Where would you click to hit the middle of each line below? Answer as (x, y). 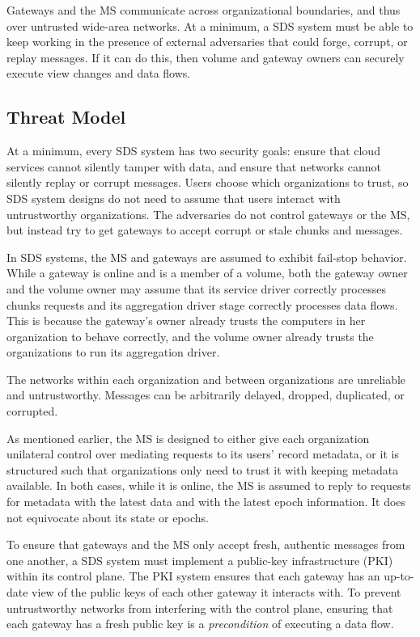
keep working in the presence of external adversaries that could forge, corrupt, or (207, 42)
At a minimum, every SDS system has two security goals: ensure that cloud (193, 151)
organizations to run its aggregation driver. (113, 352)
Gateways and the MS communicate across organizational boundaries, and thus (204, 10)
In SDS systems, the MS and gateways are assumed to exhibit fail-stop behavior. (207, 257)
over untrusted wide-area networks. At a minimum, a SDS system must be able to (210, 25)
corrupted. (32, 411)
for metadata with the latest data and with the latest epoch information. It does (206, 502)
